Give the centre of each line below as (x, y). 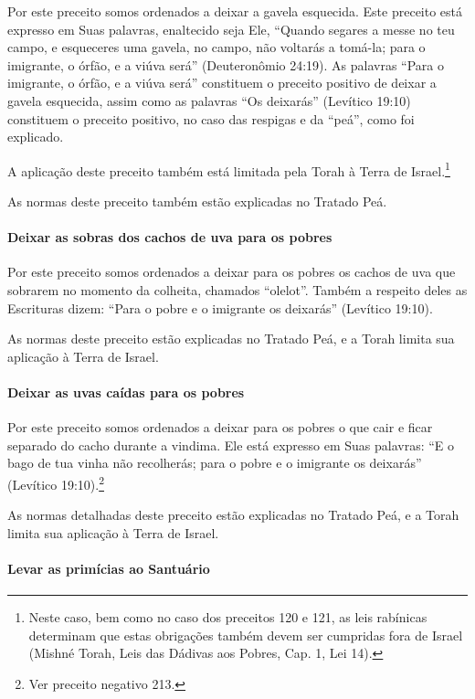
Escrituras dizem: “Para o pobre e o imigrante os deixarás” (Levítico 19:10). (220, 307)
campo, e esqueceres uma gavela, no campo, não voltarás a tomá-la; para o (216, 47)
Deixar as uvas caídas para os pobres (126, 392)
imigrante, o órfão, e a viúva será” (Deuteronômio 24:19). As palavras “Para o (226, 64)
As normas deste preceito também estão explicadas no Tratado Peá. (197, 201)
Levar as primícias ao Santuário (109, 568)
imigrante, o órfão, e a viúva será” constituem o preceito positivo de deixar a (222, 83)
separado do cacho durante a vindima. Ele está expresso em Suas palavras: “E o (231, 445)
